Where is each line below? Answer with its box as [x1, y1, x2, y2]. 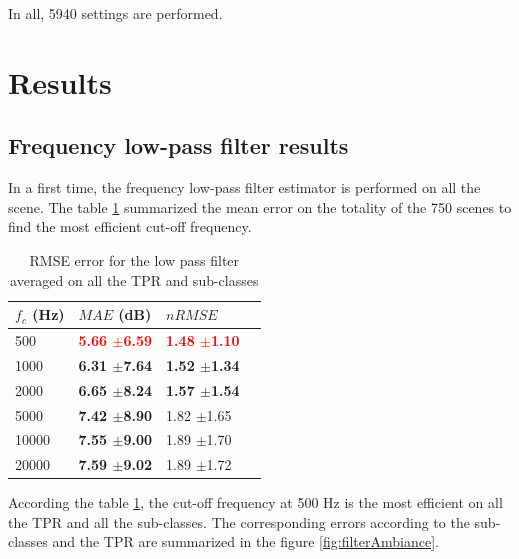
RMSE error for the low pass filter [29, 249, 240, 270]
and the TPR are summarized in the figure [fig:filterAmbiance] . [52, 531, 439, 552]
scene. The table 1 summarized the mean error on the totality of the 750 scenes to [8, 196, 512, 217]
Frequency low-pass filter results [8, 130, 349, 161]
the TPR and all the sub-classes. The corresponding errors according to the [8, 511, 470, 532]
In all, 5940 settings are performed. [8, 3, 223, 23]
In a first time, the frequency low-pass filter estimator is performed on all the [8, 177, 481, 198]
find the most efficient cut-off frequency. [8, 216, 252, 237]
